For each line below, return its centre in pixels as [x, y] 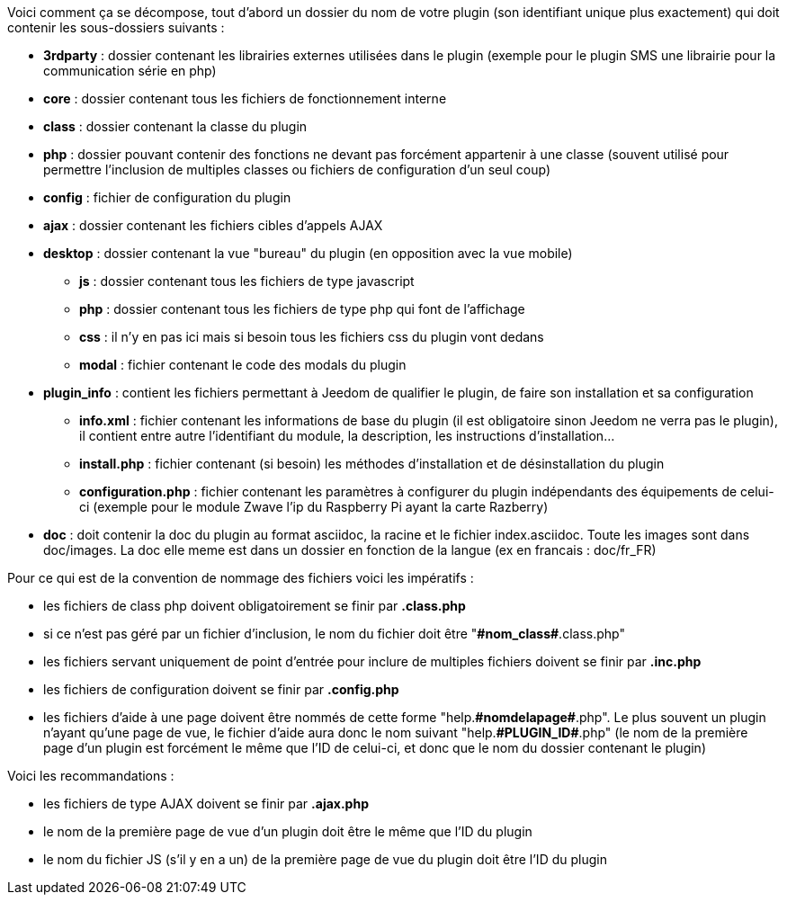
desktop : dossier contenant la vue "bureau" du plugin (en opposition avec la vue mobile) [308, 253]
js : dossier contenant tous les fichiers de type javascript [247, 281]
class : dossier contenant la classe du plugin [175, 126]
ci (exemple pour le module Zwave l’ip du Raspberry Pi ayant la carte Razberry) [314, 507]
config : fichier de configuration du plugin [167, 197]
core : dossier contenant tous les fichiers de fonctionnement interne [245, 98]
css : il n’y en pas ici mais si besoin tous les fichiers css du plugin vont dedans [312, 337]
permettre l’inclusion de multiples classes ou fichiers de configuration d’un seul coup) [297, 170]
